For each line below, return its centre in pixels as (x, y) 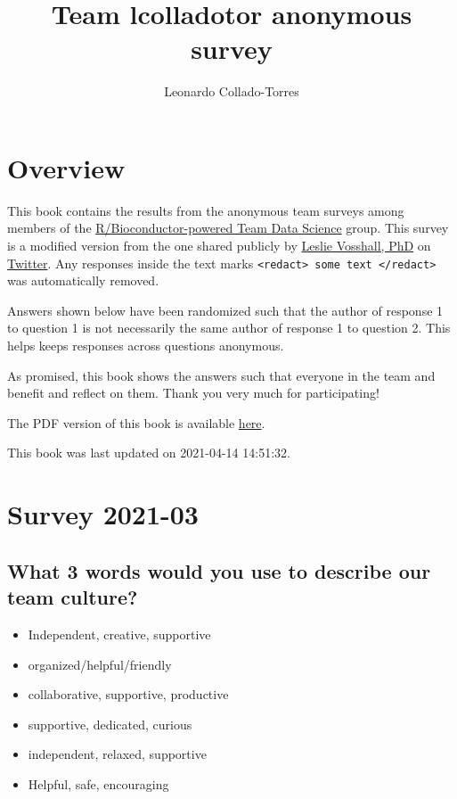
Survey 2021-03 (103, 514)
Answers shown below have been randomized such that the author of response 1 (225, 310)
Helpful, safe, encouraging (98, 783)
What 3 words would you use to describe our (219, 570)
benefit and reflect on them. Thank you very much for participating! (193, 393)
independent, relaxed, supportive (117, 754)
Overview (66, 167)
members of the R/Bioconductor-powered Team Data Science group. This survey (228, 228)
